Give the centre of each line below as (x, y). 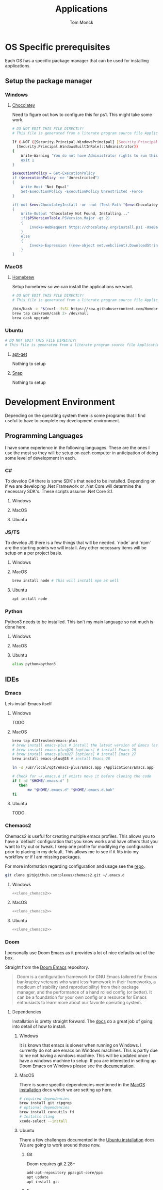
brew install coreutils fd (47, 1112)
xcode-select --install (43, 1121)
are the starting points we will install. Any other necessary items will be (76, 548)
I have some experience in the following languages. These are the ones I (77, 447)
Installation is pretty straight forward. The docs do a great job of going (82, 1021)
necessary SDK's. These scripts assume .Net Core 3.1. (59, 491)
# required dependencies (44, 1099)
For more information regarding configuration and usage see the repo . (75, 866)
